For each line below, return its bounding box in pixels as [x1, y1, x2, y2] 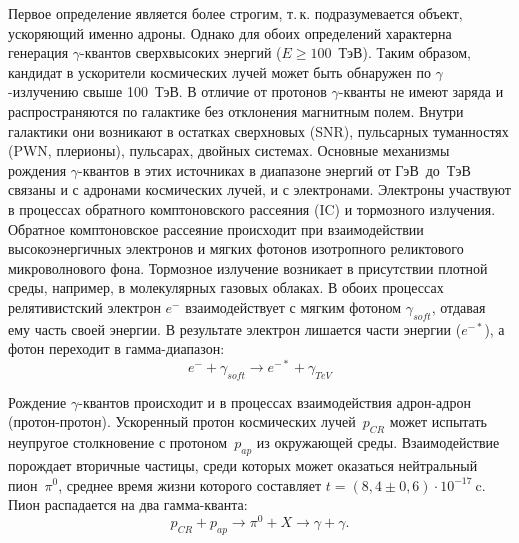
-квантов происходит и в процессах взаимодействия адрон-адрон [78, 391, 471, 412]
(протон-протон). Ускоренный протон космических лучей [8, 411, 356, 432]
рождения [8, 159, 67, 180]
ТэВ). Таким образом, [338, 42, 471, 63]
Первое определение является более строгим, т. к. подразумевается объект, [8, 3, 463, 23]
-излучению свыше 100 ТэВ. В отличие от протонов [8, 81, 327, 102]
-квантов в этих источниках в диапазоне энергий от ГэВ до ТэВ [78, 159, 471, 180]
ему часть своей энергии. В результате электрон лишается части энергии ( [8, 318, 462, 339]
